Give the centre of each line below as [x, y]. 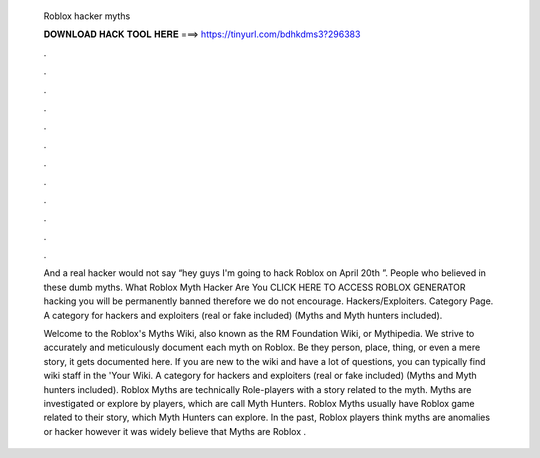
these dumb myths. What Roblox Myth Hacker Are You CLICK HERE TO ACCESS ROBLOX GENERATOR [254, 287]
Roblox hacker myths [87, 16]
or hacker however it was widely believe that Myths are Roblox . [175, 431]
